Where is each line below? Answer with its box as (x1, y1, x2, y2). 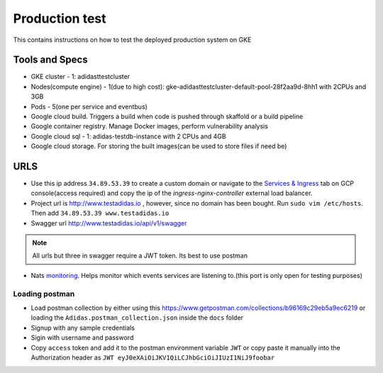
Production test (13, 11, 106, 26)
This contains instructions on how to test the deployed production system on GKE (13, 35, 252, 44)
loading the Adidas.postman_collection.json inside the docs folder (30, 313, 244, 322)
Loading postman (13, 289, 75, 299)
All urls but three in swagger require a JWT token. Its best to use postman (32, 252, 248, 260)
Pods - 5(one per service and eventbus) (30, 102, 148, 111)
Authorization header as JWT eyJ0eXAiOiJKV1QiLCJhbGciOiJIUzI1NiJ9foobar (30, 353, 275, 362)
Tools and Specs (13, 54, 88, 66)
